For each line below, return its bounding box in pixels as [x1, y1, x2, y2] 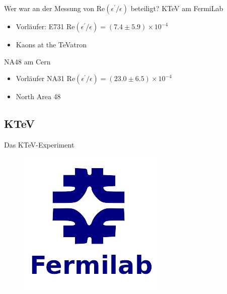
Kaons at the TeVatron [16, 39, 87, 49]
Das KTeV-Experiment [4, 139, 74, 150]
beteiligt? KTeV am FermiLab [130, 3, 223, 13]
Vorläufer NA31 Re [16, 73, 75, 84]
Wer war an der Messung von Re [4, 3, 105, 13]
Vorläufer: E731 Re [16, 21, 75, 31]
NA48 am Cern [4, 56, 51, 66]
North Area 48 [16, 91, 61, 102]
